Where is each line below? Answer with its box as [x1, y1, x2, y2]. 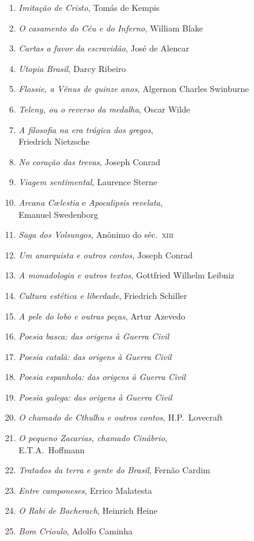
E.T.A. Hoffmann [18, 443, 85, 456]
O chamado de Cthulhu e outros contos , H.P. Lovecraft [18, 411, 223, 424]
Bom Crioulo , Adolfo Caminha [18, 525, 133, 537]
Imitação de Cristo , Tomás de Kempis [18, 1, 160, 13]
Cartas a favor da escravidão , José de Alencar [18, 42, 189, 54]
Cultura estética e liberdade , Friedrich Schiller [18, 289, 187, 301]
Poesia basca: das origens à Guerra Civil [18, 330, 169, 343]
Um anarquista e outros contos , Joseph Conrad [18, 248, 193, 261]
